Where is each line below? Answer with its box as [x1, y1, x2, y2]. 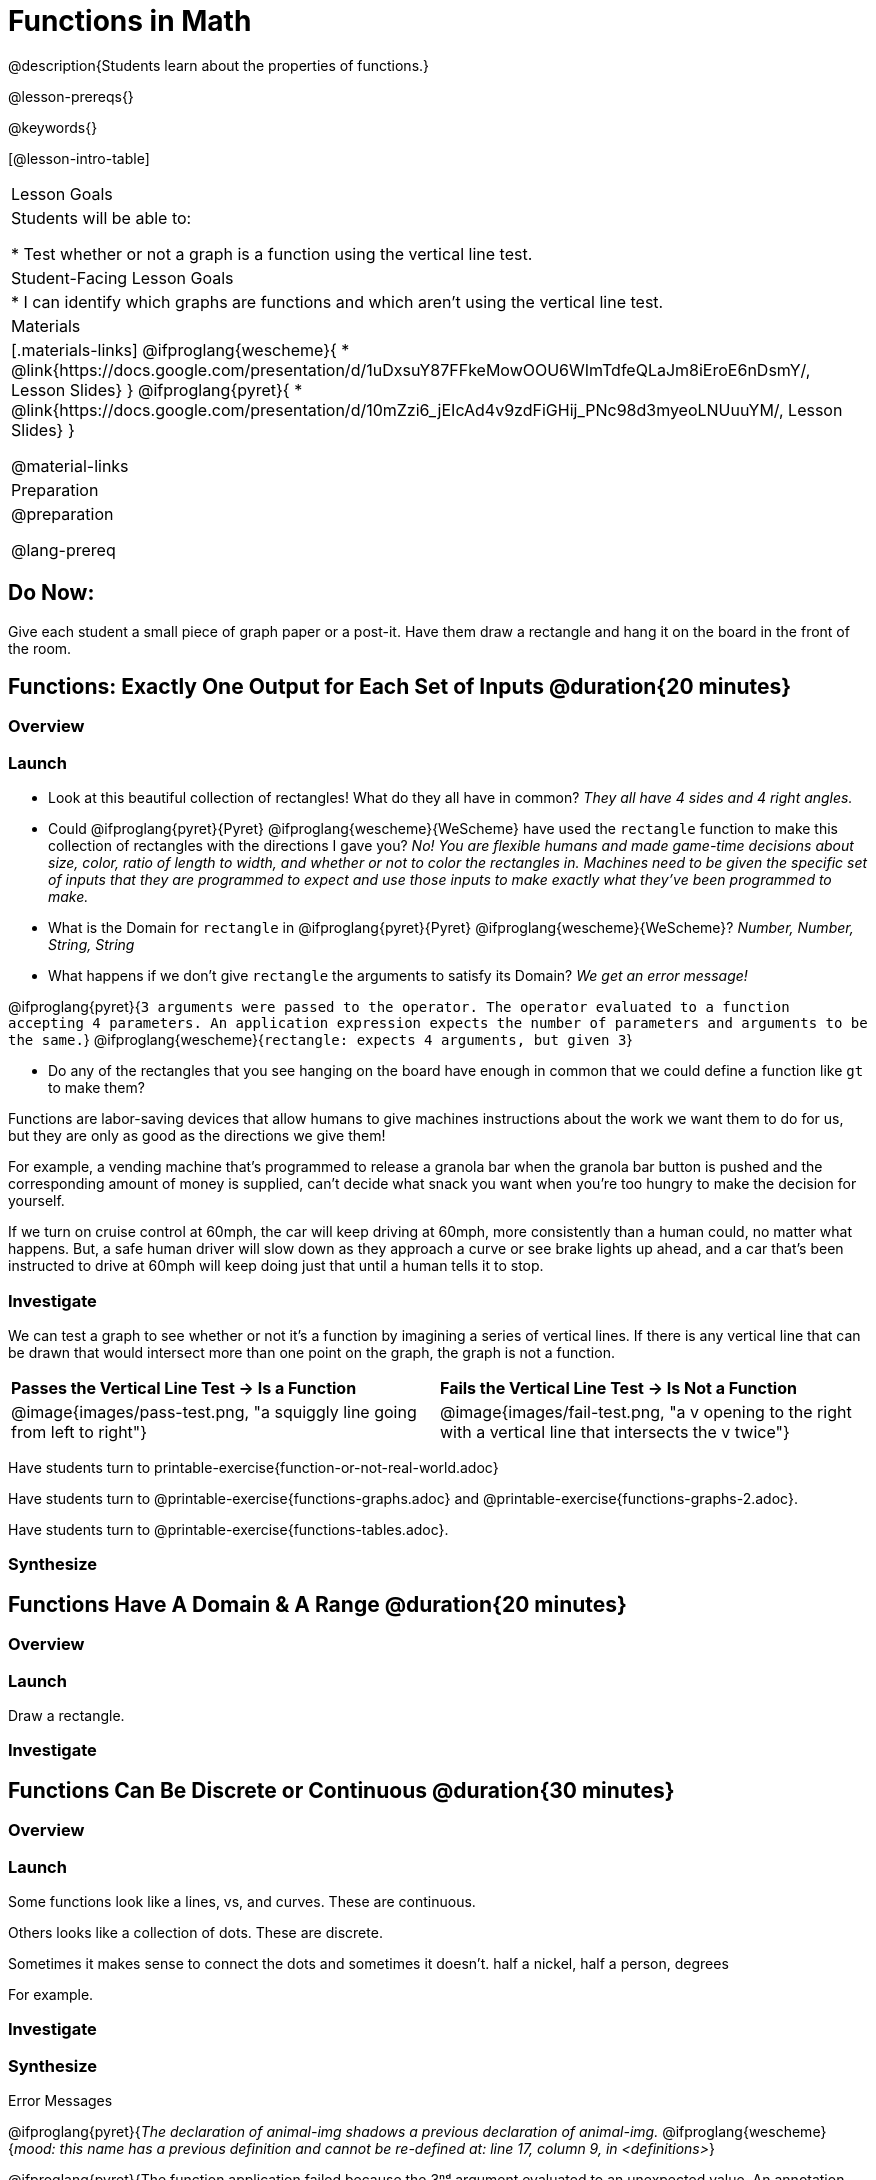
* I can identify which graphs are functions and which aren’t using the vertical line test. [11, 291, 664, 312]
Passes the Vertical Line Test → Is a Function [11, 1377, 357, 1398]
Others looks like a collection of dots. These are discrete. [8, 1923, 383, 1941]
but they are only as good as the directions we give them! [8, 1127, 386, 1145]
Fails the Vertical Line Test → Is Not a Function [440, 1377, 797, 1398]
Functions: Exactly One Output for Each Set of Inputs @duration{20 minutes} [8, 674, 792, 700]
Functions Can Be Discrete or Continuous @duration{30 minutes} [8, 1777, 675, 1803]
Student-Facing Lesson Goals [11, 267, 234, 288]
